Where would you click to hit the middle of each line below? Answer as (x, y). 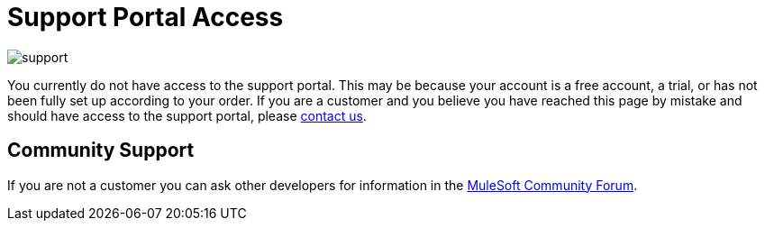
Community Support (101, 150)
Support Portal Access (146, 17)
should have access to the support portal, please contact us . (187, 115)
